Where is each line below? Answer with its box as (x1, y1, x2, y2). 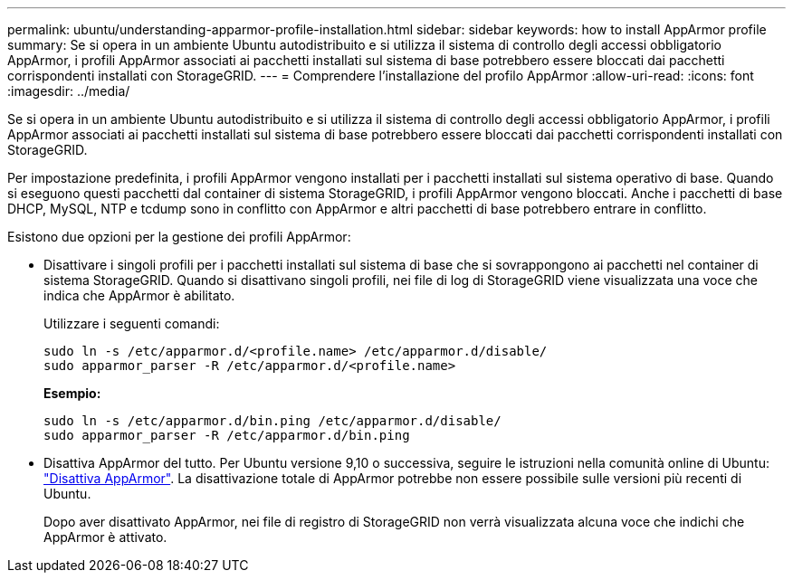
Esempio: (43, 385, 101, 401)
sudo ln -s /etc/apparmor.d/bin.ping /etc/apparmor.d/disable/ (43, 414, 502, 428)
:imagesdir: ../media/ (7, 83, 130, 99)
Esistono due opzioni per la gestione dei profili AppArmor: (7, 229, 351, 244)
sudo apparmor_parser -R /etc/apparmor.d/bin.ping (43, 428, 410, 442)
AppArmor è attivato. (43, 529, 167, 545)
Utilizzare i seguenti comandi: (43, 316, 220, 331)
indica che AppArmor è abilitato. (43, 288, 235, 303)
